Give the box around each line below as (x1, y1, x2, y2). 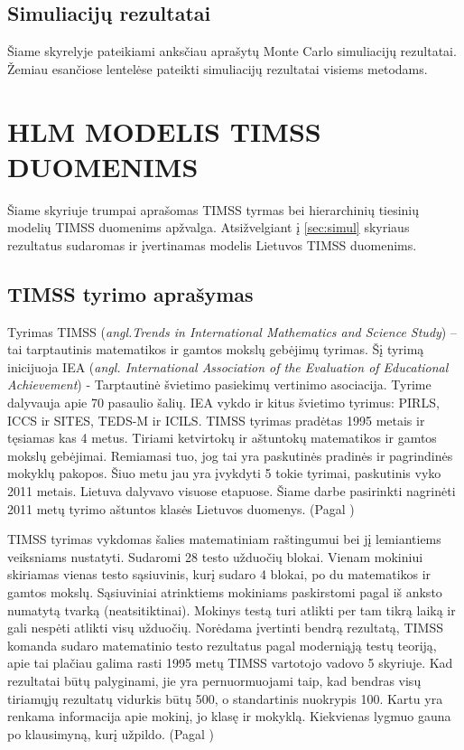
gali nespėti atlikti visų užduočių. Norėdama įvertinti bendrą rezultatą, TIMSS (7, 618, 443, 637)
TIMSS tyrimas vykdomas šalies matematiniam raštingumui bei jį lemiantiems (7, 530, 441, 548)
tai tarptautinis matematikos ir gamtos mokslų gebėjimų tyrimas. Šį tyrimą (7, 340, 424, 359)
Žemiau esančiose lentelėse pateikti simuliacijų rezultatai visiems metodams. (7, 59, 428, 78)
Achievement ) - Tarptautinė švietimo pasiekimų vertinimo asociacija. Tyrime (7, 375, 432, 394)
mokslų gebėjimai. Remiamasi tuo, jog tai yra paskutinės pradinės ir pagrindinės (7, 445, 453, 464)
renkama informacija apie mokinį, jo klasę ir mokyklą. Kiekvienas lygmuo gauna (7, 707, 451, 726)
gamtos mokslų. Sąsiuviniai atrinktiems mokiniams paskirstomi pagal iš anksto (7, 583, 442, 601)
